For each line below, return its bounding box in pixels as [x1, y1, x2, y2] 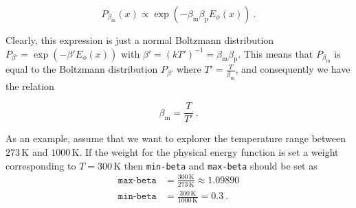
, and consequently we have [235, 62, 351, 76]
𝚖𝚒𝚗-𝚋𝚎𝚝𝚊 [118, 192, 157, 202]
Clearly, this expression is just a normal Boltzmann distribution [5, 33, 274, 47]
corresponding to [5, 158, 76, 172]
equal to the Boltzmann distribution [5, 62, 158, 76]
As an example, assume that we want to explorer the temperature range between [5, 131, 346, 146]
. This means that [238, 46, 313, 60]
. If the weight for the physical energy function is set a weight [79, 144, 339, 159]
